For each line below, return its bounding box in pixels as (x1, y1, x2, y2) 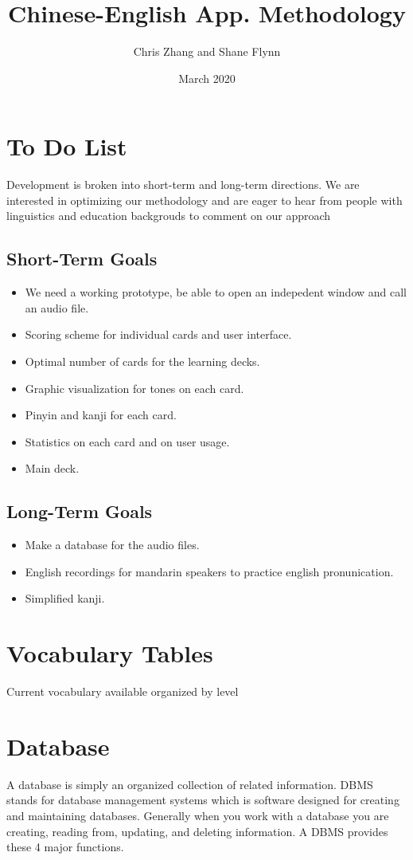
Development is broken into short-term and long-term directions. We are (6, 176, 360, 193)
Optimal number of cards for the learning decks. (25, 353, 260, 370)
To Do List (6, 130, 127, 163)
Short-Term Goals (6, 246, 158, 271)
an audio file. (25, 299, 89, 316)
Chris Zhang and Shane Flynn (133, 43, 281, 60)
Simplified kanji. (25, 590, 105, 607)
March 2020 (178, 69, 236, 86)
